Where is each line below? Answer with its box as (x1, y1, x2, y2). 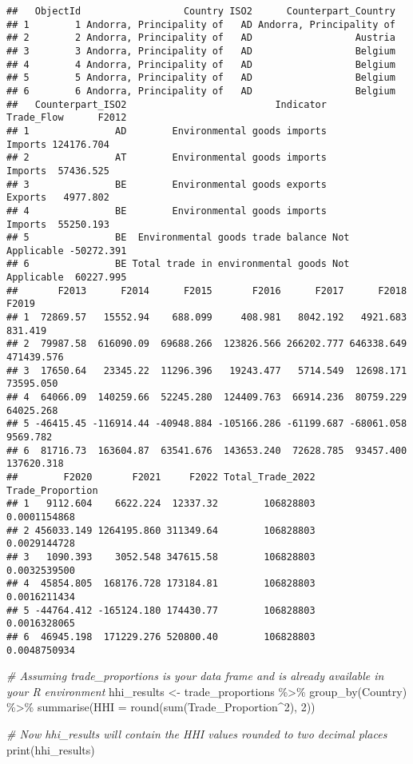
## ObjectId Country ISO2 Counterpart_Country (6, 6, 395, 17)
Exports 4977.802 (6, 192, 109, 204)
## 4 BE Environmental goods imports (6, 205, 327, 217)
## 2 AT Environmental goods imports (6, 152, 327, 164)
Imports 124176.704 (6, 138, 109, 150)
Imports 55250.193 (6, 218, 109, 230)
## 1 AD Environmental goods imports (6, 125, 327, 137)
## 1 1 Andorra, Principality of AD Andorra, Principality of (6, 18, 395, 30)
